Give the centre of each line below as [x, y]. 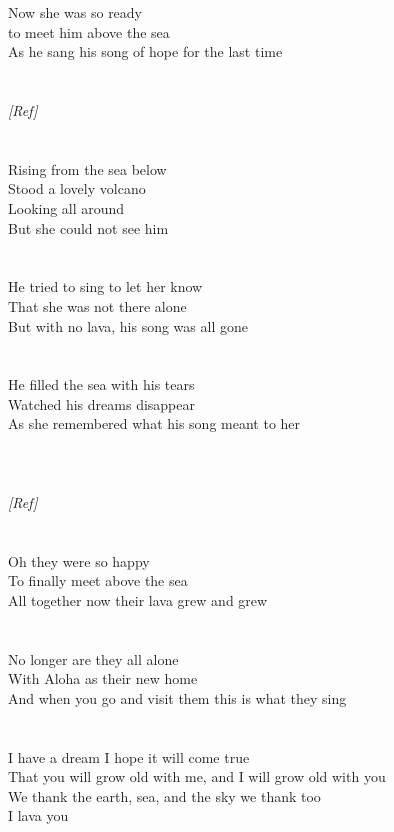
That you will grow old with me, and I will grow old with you [197, 776]
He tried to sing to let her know [105, 286]
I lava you [38, 815]
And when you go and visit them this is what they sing [177, 697]
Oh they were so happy [79, 560]
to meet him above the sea [89, 31]
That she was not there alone [97, 305]
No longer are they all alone [93, 658]
